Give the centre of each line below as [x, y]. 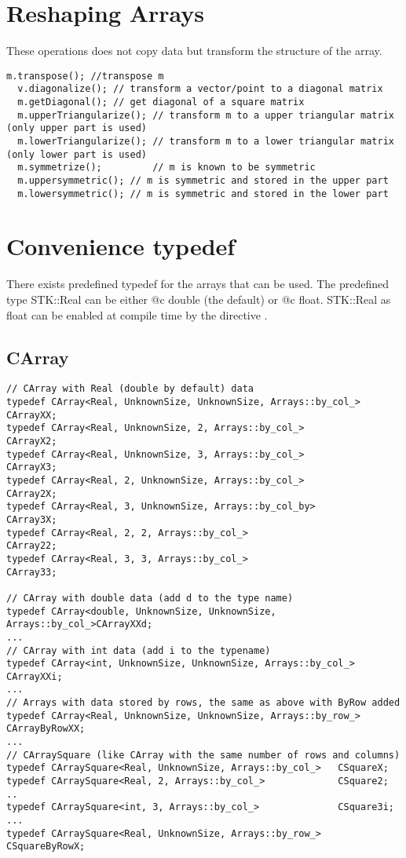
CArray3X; [32, 519]
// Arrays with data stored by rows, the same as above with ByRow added [203, 703]
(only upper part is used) [77, 128]
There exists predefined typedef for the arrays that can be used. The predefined [198, 284]
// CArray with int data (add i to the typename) [139, 650]
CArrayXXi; [35, 676]
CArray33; [32, 572]
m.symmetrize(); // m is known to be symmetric [166, 168]
